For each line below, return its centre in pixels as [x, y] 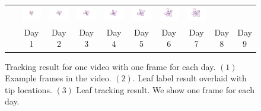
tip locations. [28, 89]
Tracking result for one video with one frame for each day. [110, 66]
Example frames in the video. [58, 78]
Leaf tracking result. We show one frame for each [165, 89]
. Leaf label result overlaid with [190, 78]
